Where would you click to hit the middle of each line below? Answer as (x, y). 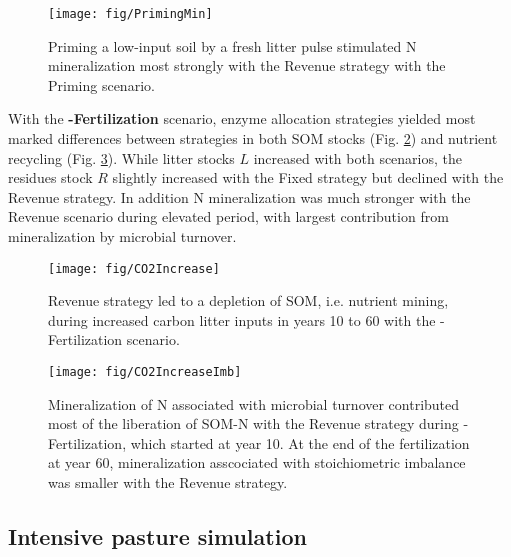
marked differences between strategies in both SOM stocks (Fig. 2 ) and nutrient (253, 138)
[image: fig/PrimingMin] (130, 14)
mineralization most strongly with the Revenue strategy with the (247, 65)
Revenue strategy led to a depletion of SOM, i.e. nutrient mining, (248, 300)
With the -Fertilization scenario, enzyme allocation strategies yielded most (242, 118)
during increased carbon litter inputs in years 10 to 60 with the (242, 319)
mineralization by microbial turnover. (122, 236)
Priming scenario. (101, 84)
